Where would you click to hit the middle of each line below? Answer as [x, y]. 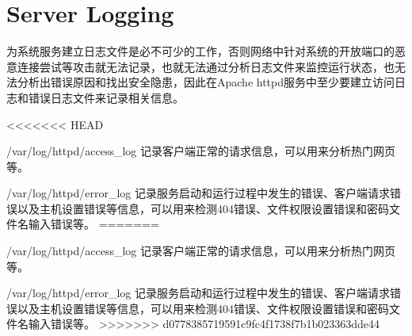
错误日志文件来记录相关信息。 [106, 97]
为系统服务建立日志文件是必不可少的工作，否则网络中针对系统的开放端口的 [200, 51]
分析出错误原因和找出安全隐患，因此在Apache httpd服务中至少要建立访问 [206, 82]
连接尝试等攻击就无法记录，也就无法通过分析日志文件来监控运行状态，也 [206, 66]
